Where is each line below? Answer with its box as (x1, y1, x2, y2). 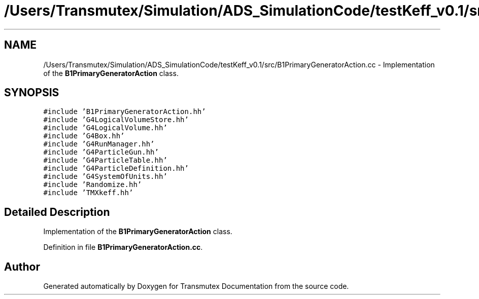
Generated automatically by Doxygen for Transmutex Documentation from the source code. (43, 282, 349, 291)
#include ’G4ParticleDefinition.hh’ (43, 164, 189, 173)
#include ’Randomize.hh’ (43, 180, 142, 189)
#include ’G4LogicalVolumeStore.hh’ (43, 116, 189, 124)
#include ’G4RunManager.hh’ (43, 140, 155, 148)
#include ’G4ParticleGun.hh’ (43, 148, 159, 157)
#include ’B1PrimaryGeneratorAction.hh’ (43, 107, 206, 116)
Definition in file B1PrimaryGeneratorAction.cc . (43, 243, 203, 252)
